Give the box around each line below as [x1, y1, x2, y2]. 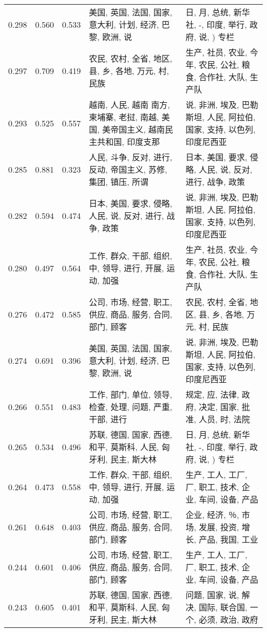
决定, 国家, [199, 401, 239, 413]
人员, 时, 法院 [199, 413, 250, 425]
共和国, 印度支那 [97, 136, 160, 147]
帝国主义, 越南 [110, 123, 165, 135]
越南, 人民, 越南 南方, [89, 99, 170, 110]
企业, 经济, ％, [185, 509, 239, 521]
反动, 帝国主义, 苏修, [89, 163, 167, 175]
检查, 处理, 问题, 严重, [89, 401, 173, 413]
